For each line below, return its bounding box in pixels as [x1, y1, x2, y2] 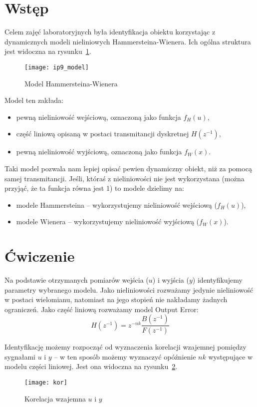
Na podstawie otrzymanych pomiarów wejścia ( [4, 275, 149, 285]
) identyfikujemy [192, 275, 243, 285]
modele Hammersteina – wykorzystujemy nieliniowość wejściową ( [16, 199, 217, 210]
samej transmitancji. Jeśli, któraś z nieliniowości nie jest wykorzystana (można [4, 173, 245, 183]
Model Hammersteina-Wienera [24, 78, 118, 88]
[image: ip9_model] [24, 63, 89, 71]
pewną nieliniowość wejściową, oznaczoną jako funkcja [16, 111, 181, 122]
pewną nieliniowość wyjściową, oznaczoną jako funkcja [16, 146, 182, 157]
